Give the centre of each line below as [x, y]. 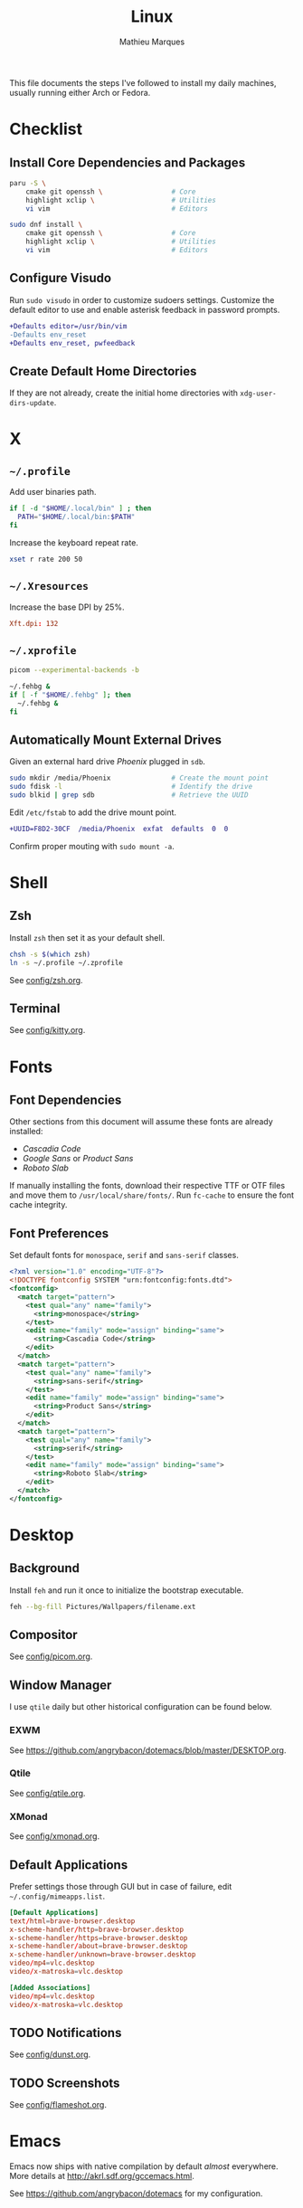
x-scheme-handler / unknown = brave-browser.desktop [103, 1955]
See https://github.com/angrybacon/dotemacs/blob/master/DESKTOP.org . [148, 1750]
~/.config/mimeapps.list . [57, 1896]
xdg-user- [258, 394]
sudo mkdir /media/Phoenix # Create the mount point [139, 778]
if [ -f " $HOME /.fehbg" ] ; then [70, 695]
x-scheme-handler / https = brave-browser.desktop [99, 1938]
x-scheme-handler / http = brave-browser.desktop [96, 1929]
